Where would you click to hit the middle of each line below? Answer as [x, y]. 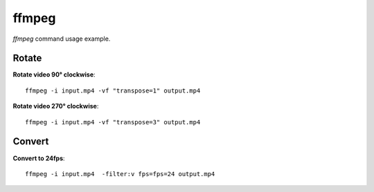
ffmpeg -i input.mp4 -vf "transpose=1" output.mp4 [113, 90]
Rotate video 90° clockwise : [54, 75]
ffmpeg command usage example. [62, 39]
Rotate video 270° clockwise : [56, 106]
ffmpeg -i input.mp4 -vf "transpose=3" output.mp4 [113, 122]
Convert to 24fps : [39, 158]
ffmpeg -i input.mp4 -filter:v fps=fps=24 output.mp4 [120, 174]
